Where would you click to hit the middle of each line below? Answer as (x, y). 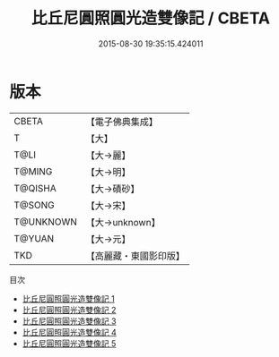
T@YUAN (34, 238)
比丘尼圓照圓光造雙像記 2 (69, 310)
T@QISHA (35, 188)
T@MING (33, 171)
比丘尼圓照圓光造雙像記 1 (68, 298)
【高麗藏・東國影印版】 (135, 256)
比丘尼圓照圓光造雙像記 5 (69, 343)
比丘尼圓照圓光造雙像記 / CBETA (151, 18)
